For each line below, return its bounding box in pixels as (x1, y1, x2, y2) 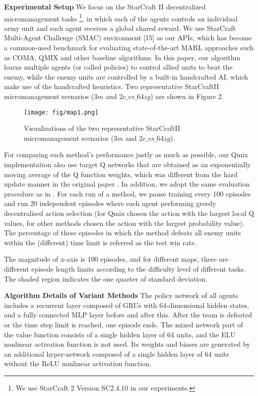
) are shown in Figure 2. (150, 91, 224, 101)
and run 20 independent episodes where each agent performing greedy (4, 198, 216, 208)
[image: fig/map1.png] (24, 108, 99, 116)
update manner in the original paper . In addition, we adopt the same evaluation (4, 179, 250, 189)
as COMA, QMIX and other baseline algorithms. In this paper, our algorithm (4, 52, 241, 62)
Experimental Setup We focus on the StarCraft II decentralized (4, 1, 206, 11)
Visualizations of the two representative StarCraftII (24, 123, 180, 133)
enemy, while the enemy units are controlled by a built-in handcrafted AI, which (4, 71, 248, 82)
